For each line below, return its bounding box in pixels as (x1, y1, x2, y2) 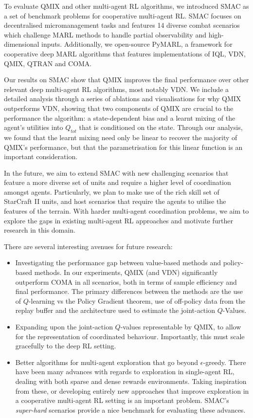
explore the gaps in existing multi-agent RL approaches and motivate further (4, 215, 233, 225)
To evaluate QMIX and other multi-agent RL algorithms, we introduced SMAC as (4, 1, 249, 11)
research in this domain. (4, 225, 75, 235)
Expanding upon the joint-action (15, 322, 113, 332)
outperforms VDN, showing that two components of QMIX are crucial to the (4, 103, 234, 113)
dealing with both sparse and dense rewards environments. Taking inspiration (15, 376, 247, 386)
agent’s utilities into (4, 122, 63, 132)
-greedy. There (203, 357, 246, 367)
